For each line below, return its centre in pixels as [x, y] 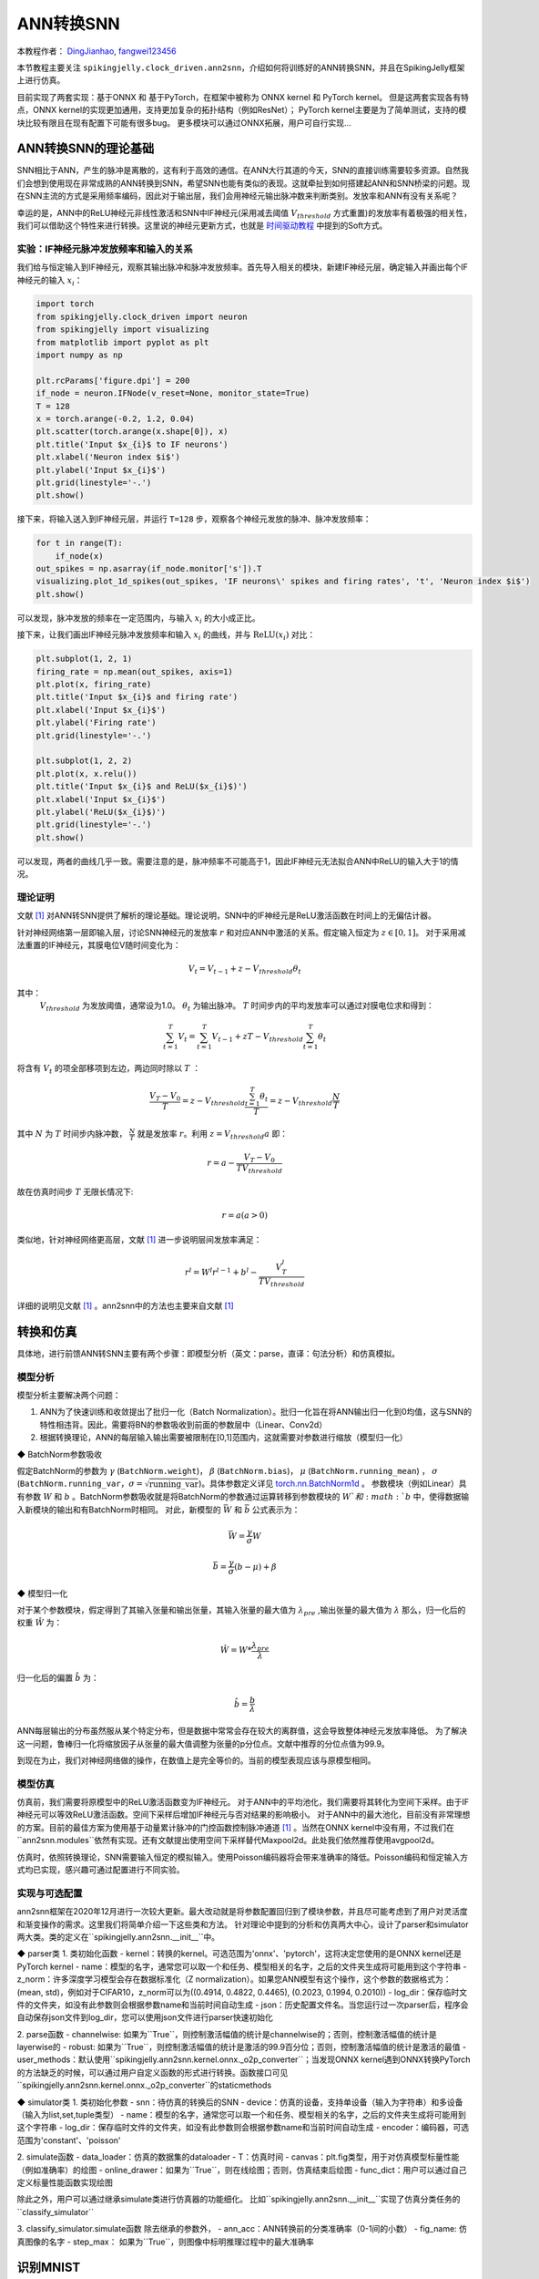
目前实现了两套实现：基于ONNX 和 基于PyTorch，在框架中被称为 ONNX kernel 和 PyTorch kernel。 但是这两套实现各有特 [243, 97]
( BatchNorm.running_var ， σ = [80, 1484]
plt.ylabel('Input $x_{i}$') [101, 470]
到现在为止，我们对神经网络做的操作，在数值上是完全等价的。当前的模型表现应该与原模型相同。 [196, 1760]
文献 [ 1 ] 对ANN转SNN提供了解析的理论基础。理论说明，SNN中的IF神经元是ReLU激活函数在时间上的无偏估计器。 [227, 915]
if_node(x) [79, 556]
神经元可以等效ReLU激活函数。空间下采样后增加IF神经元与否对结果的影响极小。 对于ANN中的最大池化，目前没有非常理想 [244, 1815]
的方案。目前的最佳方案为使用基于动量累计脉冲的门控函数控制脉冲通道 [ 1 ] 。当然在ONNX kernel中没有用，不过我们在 [235, 1827]
